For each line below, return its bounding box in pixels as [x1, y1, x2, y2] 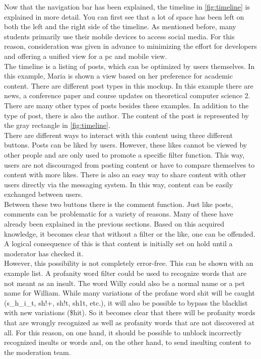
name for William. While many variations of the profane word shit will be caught [4, 288, 255, 298]
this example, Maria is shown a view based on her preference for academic [4, 70, 233, 81]
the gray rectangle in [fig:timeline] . [4, 120, 110, 130]
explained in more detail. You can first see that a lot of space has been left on [4, 11, 244, 22]
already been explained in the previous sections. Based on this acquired [4, 219, 225, 229]
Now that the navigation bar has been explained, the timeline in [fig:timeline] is [4, 2, 250, 12]
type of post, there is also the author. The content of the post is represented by [4, 110, 249, 120]
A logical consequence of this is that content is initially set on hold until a [4, 238, 233, 249]
